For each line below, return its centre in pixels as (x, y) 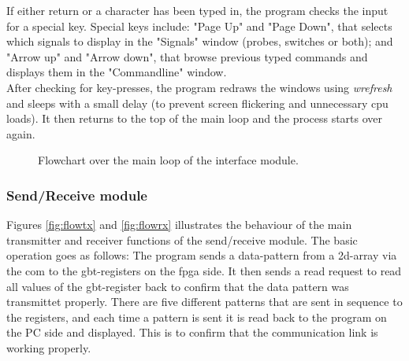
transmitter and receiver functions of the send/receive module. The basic (182, 239)
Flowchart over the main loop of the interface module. (168, 160)
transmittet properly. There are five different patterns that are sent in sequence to (204, 302)
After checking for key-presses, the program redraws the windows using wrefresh (199, 87)
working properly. (49, 347)
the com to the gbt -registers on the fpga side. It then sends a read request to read (204, 270)
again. (21, 133)
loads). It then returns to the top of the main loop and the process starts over (195, 118)
